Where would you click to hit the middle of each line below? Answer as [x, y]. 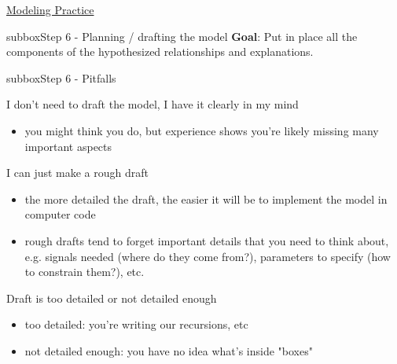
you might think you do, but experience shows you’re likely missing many [202, 130]
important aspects [68, 146]
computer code [60, 214]
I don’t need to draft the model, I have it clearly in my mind [153, 104]
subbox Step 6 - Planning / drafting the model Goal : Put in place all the [182, 36]
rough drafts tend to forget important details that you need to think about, [207, 240]
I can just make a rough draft [77, 173]
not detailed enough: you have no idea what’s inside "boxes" [169, 350]
